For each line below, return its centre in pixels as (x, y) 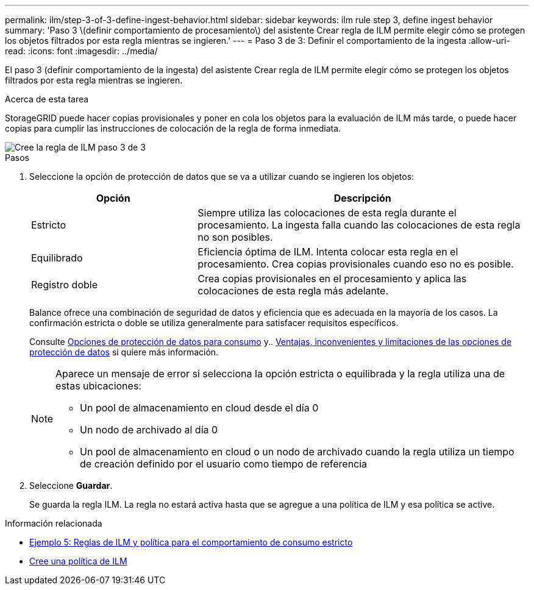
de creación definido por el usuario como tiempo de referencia (224, 464)
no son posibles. (235, 237)
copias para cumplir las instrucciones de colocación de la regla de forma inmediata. (173, 128)
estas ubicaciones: (98, 386)
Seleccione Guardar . (71, 485)
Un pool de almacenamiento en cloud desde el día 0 (199, 408)
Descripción (362, 198)
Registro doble (64, 285)
